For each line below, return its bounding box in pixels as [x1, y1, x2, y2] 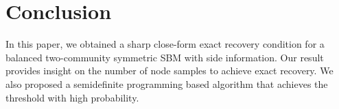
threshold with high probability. [5, 90, 139, 104]
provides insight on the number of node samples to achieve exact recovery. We [5, 63, 334, 78]
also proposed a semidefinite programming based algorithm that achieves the [5, 76, 328, 91]
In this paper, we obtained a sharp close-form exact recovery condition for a [5, 37, 325, 51]
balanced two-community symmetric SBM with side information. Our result [5, 50, 324, 64]
